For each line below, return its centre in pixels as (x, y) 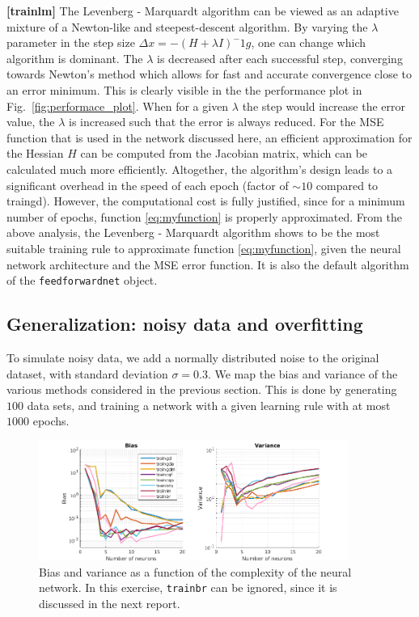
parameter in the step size (71, 42)
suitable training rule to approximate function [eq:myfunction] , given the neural (204, 248)
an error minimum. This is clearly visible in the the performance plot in (184, 89)
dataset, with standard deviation (87, 373)
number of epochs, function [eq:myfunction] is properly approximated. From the (205, 216)
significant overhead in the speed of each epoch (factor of (148, 185)
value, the (31, 122)
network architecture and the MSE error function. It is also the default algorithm (208, 264)
